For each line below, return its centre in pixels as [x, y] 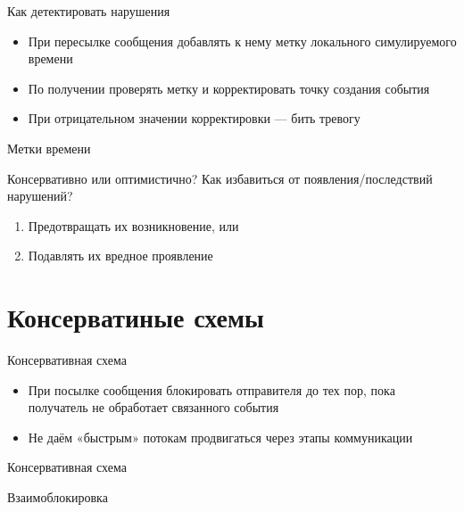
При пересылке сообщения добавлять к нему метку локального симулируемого [242, 41]
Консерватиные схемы [136, 317]
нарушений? [40, 196]
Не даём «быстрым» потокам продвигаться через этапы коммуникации [220, 437]
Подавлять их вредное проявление [120, 256]
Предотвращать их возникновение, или [133, 225]
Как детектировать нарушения [89, 11]
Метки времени [49, 148]
